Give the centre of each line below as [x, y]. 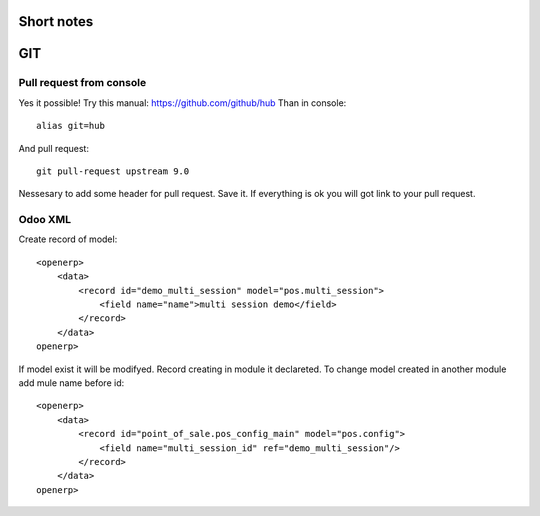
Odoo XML [45, 220]
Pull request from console [82, 83]
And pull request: [54, 148]
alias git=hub [70, 126]
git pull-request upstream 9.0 [113, 171]
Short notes [56, 21]
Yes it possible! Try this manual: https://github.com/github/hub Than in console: [182, 102]
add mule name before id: [71, 383]
